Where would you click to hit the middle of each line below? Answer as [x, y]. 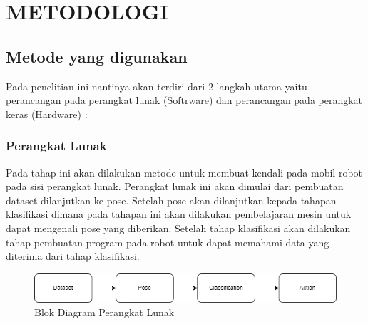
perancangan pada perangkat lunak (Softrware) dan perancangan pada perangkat [184, 100]
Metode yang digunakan [97, 56]
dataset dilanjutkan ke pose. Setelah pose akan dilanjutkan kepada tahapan [171, 200]
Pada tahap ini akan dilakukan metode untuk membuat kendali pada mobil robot [184, 172]
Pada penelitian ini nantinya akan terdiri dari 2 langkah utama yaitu [157, 86]
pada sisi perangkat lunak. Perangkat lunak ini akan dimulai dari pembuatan [175, 186]
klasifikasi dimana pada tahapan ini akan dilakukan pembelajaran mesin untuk [179, 214]
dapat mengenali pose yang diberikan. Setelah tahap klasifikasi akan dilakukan [178, 228]
